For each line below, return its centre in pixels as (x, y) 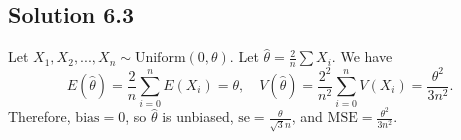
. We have (362, 56)
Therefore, (39, 116)
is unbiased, (198, 116)
